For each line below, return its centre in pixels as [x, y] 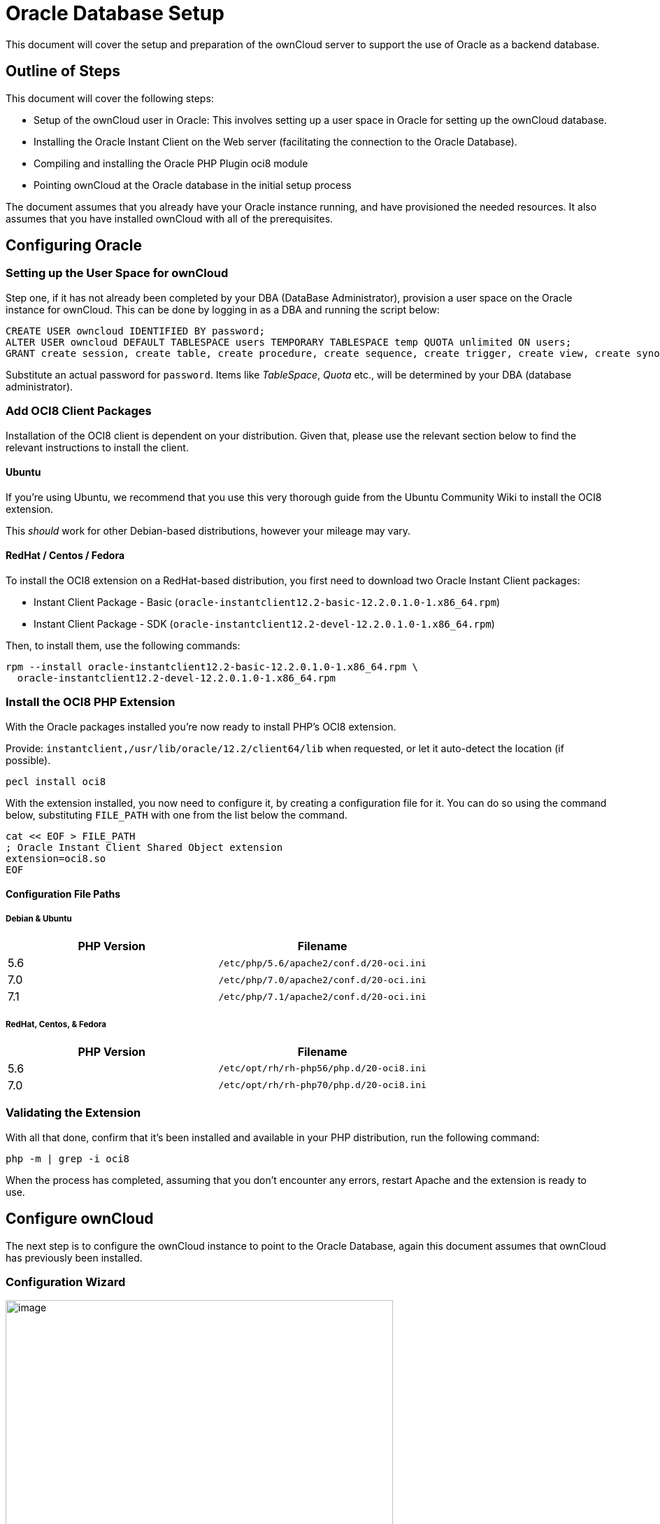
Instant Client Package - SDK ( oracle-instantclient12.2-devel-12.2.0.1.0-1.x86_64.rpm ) [264, 624]
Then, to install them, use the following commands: [123, 645]
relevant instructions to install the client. [97, 447]
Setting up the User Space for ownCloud [117, 273]
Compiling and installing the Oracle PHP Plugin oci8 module [171, 163]
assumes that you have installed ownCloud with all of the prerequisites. [170, 218]
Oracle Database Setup [115, 13]
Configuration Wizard [66, 1282]
